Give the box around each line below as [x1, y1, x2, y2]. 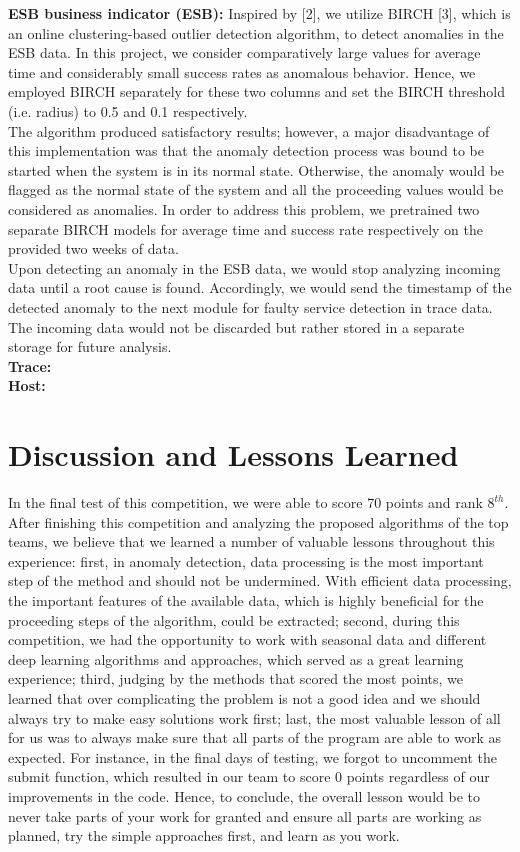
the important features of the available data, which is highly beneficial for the [8, 589, 484, 610]
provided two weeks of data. [8, 238, 179, 259]
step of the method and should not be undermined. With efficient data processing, [8, 570, 512, 591]
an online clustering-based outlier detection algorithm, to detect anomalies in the [8, 22, 504, 43]
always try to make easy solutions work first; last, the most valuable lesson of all [8, 707, 501, 728]
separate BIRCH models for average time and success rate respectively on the [8, 218, 484, 239]
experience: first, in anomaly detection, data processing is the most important [8, 550, 484, 571]
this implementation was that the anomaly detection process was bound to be [8, 140, 485, 161]
